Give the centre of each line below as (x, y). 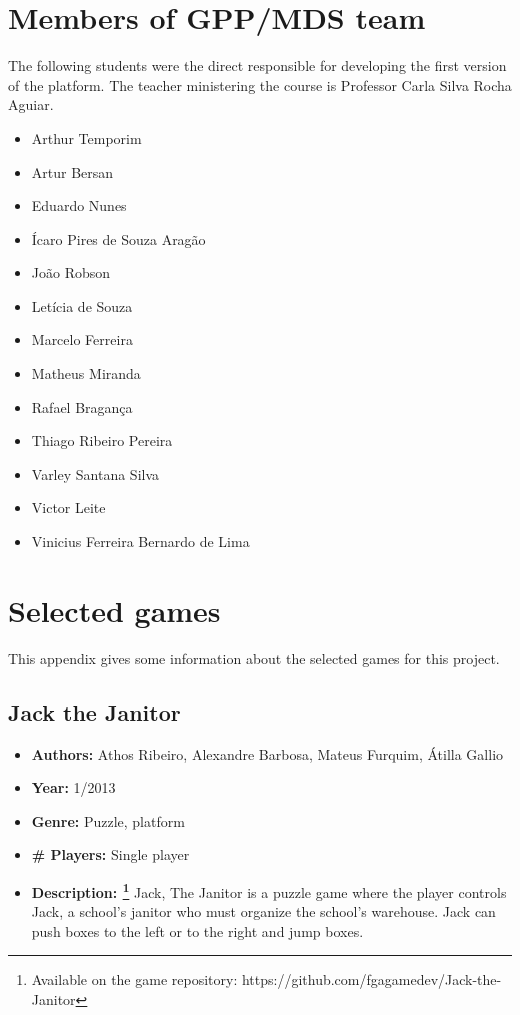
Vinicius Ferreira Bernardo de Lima (140, 541)
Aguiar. (31, 104)
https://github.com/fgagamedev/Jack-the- (371, 979)
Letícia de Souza (82, 305)
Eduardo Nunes (79, 205)
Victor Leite (68, 507)
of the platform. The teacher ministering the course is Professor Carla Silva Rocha (260, 84)
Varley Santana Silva (95, 473)
